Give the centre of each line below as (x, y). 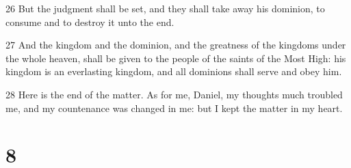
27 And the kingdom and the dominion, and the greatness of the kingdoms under (176, 45)
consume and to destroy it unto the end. (90, 22)
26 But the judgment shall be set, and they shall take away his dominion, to (165, 8)
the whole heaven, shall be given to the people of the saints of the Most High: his (176, 58)
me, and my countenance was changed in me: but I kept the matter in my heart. (174, 108)
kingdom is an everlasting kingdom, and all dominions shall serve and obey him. (174, 71)
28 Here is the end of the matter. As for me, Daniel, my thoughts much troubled (174, 94)
